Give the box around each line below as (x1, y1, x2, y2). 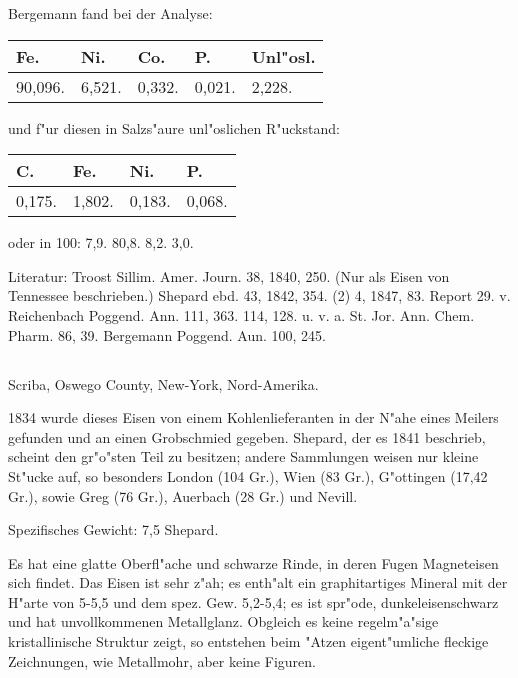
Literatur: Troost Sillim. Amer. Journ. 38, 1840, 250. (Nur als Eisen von (8, 265, 450, 286)
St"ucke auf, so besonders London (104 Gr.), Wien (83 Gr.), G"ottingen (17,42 (8, 465, 488, 486)
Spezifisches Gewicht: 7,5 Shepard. (8, 519, 219, 540)
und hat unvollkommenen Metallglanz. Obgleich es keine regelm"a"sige (8, 611, 439, 632)
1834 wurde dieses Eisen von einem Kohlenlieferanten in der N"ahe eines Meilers (8, 407, 499, 428)
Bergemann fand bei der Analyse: (8, 3, 213, 23)
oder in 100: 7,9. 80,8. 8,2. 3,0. (8, 232, 194, 253)
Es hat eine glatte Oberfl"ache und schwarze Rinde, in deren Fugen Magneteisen (8, 552, 499, 573)
